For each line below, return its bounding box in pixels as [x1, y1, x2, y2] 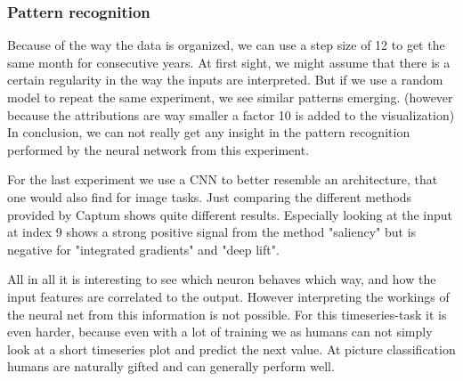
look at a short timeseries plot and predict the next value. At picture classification [7, 339, 456, 358]
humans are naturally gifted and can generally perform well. [7, 357, 335, 376]
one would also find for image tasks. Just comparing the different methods [7, 187, 412, 206]
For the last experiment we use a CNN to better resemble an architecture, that [7, 170, 438, 189]
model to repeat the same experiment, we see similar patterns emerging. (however [7, 88, 453, 106]
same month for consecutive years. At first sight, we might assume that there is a [7, 53, 451, 71]
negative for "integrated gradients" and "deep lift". [7, 239, 280, 258]
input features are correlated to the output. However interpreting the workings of [7, 287, 450, 305]
